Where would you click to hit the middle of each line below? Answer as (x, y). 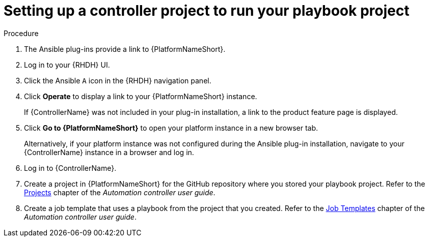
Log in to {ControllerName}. (70, 168)
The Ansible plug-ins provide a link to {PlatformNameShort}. (125, 49)
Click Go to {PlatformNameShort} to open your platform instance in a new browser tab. (171, 128)
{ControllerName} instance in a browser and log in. (109, 152)
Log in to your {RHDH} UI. (67, 65)
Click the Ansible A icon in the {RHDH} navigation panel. (118, 80)
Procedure (21, 33)
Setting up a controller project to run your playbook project (207, 11)
